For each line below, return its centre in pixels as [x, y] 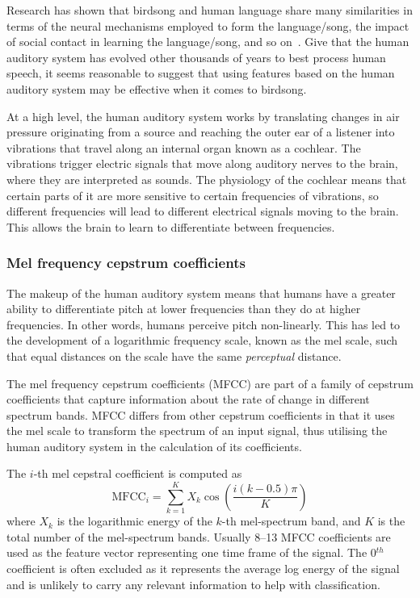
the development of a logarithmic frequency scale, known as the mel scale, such [202, 340]
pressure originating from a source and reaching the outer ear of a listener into [201, 132]
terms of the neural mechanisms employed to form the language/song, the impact [208, 25]
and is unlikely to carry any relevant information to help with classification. [193, 584]
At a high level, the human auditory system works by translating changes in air [203, 116]
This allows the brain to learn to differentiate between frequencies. [171, 226]
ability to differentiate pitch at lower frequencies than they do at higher [184, 309]
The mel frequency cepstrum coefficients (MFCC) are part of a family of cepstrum [210, 383]
